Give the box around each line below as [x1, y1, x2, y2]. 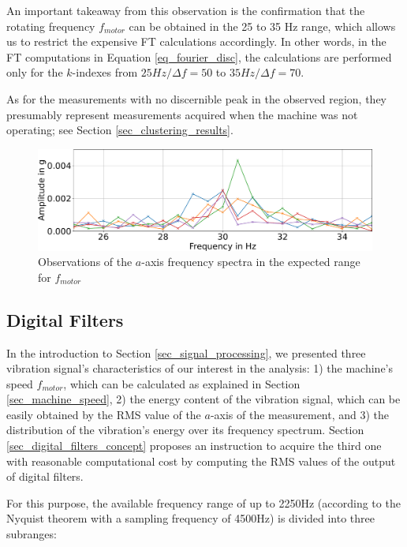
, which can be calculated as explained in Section [63, 375, 301, 392]
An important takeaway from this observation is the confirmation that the [6, 2, 365, 18]
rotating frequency [6, 17, 95, 34]
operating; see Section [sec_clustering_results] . [6, 122, 233, 138]
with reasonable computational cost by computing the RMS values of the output [6, 452, 396, 469]
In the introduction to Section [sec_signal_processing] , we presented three [6, 344, 366, 361]
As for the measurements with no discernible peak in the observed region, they [6, 90, 387, 107]
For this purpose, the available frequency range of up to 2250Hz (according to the [6, 494, 401, 511]
